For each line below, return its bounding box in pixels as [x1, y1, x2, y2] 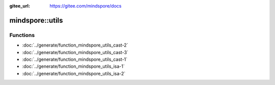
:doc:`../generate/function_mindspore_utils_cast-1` [22, 56, 128, 62]
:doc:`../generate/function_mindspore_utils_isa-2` [22, 70, 126, 76]
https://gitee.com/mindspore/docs [49, 3, 122, 9]
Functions [9, 31, 35, 38]
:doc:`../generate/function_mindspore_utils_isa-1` [22, 63, 125, 69]
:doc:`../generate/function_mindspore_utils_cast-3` [22, 49, 128, 55]
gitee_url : [9, 3, 31, 9]
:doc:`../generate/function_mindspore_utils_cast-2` [22, 42, 128, 48]
